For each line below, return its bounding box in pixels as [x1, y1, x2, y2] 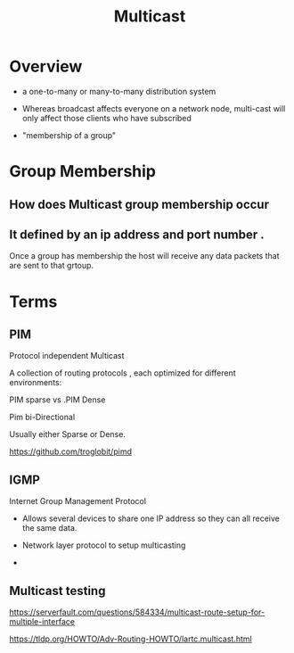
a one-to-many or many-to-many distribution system [21, 86, 216, 96]
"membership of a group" [21, 129, 117, 140]
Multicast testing [9, 583, 106, 599]
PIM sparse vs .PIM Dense [9, 394, 106, 405]
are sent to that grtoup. [9, 260, 94, 271]
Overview [9, 56, 83, 77]
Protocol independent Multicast [9, 351, 125, 361]
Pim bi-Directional [9, 412, 76, 423]
